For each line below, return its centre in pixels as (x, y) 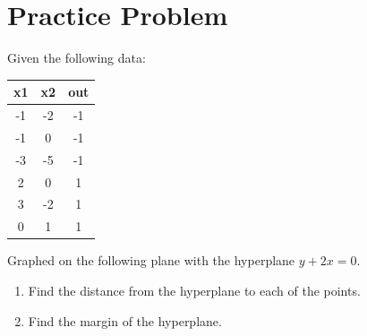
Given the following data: (77, 58)
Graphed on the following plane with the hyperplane (151, 260)
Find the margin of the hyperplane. (125, 320)
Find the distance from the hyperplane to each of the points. (194, 290)
